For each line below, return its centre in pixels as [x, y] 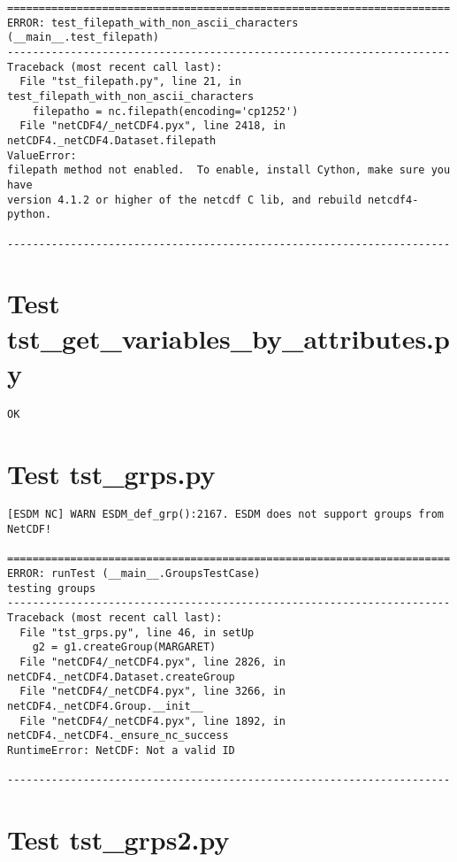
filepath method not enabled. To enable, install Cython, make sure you [229, 170]
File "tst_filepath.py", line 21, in [130, 82]
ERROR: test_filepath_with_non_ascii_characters [153, 23]
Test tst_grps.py [111, 473]
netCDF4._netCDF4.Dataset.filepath [112, 140]
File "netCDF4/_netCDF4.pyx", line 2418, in [152, 126]
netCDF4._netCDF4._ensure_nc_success [118, 736]
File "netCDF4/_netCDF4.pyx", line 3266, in [152, 692]
